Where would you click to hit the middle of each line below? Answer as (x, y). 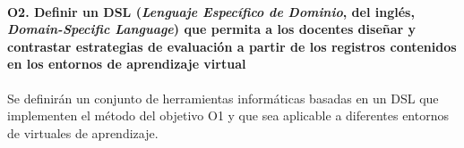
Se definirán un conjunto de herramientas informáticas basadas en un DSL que (223, 98)
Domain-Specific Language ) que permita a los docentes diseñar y (212, 29)
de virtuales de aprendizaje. (83, 132)
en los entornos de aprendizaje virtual (127, 64)
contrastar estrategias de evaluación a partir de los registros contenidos (232, 46)
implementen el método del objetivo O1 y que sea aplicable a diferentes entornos (228, 115)
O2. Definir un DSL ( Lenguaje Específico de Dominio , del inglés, (211, 11)
